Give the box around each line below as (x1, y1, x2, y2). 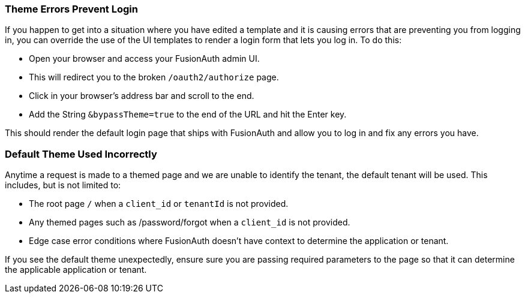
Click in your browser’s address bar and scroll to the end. (29, 91, 254, 101)
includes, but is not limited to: (5, 180, 121, 191)
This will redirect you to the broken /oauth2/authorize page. (29, 72, 279, 83)
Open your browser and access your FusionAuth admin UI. (29, 53, 260, 64)
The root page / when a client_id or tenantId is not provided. (29, 198, 289, 209)
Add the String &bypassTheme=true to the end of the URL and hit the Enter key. (29, 109, 347, 120)
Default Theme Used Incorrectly (5, 148, 157, 160)
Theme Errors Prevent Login (5, 3, 138, 15)
